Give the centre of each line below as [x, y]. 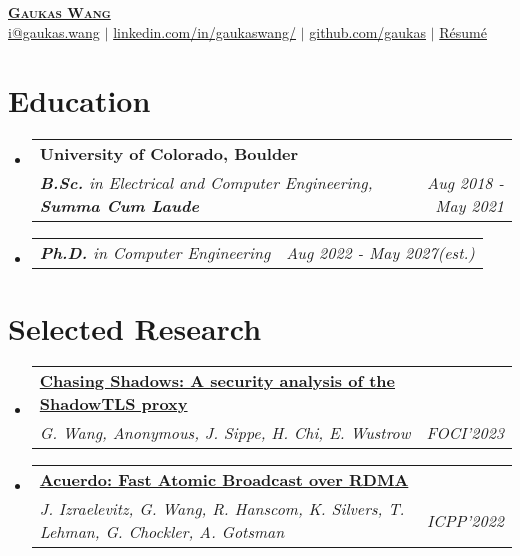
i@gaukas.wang [54, 31]
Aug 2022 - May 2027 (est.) [380, 253]
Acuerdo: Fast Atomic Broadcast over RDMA [224, 480]
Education [79, 100]
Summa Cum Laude [119, 206]
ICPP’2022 [465, 520]
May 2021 [469, 206]
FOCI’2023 [465, 433]
